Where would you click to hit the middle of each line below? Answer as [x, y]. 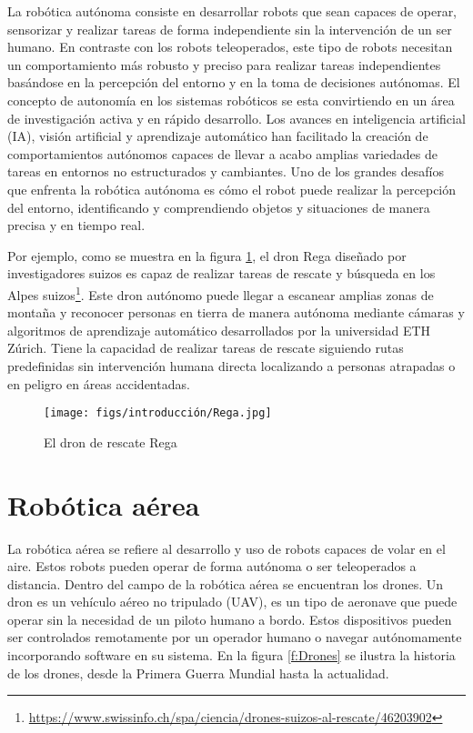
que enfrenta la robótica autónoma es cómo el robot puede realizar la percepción [232, 189]
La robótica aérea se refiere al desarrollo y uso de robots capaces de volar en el [226, 548]
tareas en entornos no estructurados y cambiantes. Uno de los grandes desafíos [226, 171]
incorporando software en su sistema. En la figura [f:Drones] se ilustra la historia [231, 655]
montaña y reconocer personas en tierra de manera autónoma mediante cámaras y [236, 312]
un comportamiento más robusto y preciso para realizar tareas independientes [224, 64]
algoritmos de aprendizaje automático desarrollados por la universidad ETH [219, 330]
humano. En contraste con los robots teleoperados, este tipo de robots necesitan [230, 47]
